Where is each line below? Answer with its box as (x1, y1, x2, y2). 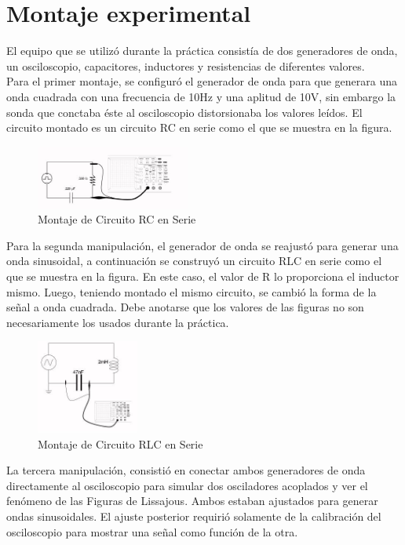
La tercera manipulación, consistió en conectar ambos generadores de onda (6, 462, 366, 478)
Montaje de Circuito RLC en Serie (38, 435, 203, 452)
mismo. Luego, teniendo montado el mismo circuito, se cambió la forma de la (6, 283, 377, 300)
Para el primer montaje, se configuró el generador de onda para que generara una (6, 73, 398, 89)
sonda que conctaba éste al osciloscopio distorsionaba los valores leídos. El (6, 104, 363, 120)
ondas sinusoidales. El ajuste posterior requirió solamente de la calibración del (6, 508, 381, 525)
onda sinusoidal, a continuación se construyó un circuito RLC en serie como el (6, 253, 382, 269)
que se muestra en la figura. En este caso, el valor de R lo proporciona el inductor (6, 267, 400, 284)
